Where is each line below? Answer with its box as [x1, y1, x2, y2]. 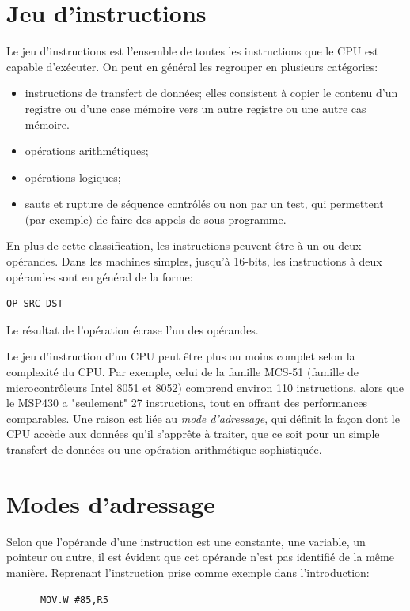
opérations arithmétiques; [25, 142, 149, 159]
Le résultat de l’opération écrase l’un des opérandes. [6, 321, 259, 338]
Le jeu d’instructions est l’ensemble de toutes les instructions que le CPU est [6, 43, 379, 59]
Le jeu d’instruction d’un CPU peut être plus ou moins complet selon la [6, 348, 355, 364]
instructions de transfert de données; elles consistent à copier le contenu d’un [25, 85, 398, 101]
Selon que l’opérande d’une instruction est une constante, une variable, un [6, 533, 366, 549]
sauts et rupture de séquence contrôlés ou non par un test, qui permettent [25, 195, 384, 212]
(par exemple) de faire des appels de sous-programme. [25, 210, 287, 227]
